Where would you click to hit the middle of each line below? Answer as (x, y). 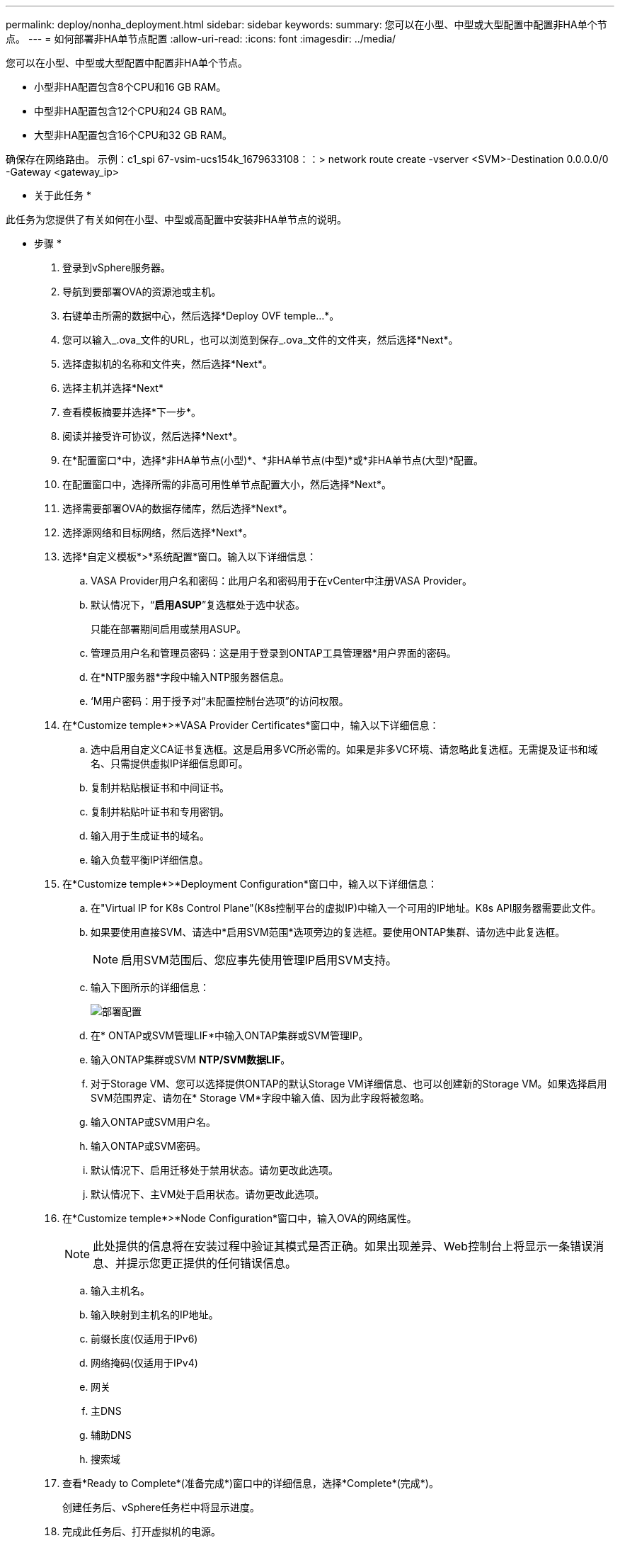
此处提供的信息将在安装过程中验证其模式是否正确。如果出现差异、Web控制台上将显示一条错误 (343, 1246)
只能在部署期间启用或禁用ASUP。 (169, 629)
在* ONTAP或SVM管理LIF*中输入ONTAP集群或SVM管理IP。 (230, 1035)
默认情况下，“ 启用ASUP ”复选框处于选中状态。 (198, 605)
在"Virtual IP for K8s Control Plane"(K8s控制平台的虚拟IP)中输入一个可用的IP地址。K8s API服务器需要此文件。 (346, 908)
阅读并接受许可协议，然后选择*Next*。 (153, 436)
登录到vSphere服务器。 (117, 267)
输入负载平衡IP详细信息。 (150, 860)
